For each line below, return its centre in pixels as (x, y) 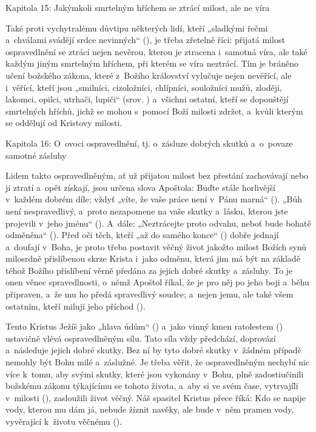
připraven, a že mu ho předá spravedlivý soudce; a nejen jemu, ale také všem (150, 294)
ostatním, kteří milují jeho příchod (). (76, 306)
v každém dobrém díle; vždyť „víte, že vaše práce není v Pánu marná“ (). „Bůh (154, 199)
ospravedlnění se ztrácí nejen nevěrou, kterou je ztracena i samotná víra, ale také (156, 51)
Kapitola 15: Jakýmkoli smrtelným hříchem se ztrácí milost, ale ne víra (138, 7)
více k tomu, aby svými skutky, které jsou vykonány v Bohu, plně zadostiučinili (155, 374)
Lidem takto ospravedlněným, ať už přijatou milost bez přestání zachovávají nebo (157, 175)
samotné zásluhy (36, 155)
